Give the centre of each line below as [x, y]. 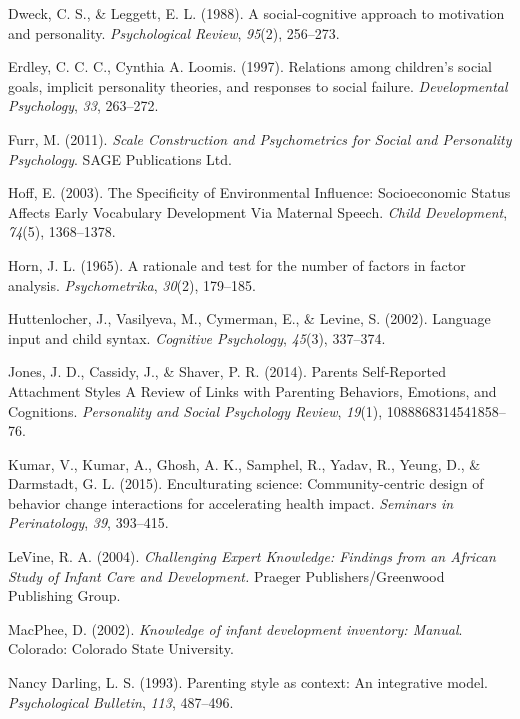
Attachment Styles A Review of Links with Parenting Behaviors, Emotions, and [252, 390]
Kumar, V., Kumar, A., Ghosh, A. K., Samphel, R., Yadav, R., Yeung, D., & [244, 463]
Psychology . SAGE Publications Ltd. [120, 158]
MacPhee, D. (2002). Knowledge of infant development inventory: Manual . [235, 628]
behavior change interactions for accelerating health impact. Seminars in [231, 502]
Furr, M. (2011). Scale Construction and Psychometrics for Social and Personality [260, 138]
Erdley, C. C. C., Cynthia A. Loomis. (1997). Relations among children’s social [250, 66]
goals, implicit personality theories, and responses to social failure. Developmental [258, 85]
